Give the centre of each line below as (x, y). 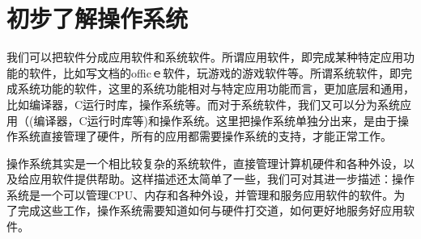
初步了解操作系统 (98, 18)
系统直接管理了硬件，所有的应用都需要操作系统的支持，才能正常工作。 (204, 136)
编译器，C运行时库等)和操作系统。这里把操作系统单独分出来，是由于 (215, 120)
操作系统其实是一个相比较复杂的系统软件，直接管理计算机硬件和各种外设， (205, 163)
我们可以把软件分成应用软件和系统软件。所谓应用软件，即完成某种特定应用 (205, 57)
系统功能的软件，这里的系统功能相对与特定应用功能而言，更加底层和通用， (216, 88)
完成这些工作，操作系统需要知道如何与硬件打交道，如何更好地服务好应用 (210, 210)
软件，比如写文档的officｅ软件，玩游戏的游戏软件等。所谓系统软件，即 (215, 72)
